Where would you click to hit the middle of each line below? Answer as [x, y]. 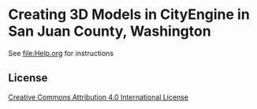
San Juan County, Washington [110, 31]
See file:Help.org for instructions [61, 53]
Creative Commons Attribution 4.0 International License [99, 97]
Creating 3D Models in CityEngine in [129, 15]
